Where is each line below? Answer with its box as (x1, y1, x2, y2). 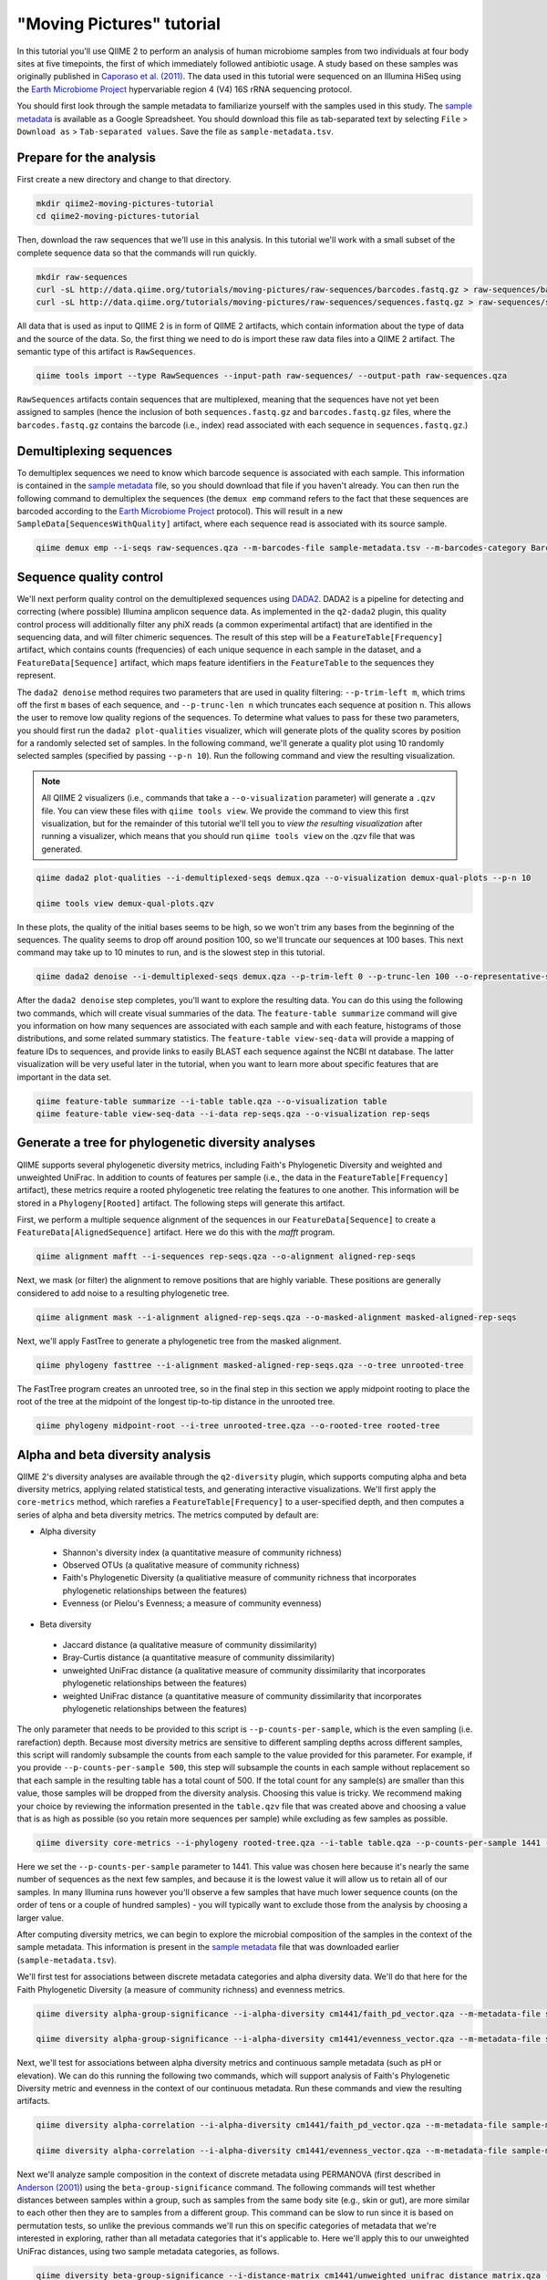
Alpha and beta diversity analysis (16, 1446, 212, 1463)
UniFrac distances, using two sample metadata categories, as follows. (16, 2245, 280, 2256)
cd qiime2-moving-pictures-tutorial (36, 211, 201, 222)
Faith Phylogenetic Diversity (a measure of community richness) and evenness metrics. (16, 1984, 346, 1995)
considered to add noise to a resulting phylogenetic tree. (16, 1287, 230, 1299)
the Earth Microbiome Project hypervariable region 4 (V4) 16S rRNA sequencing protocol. (16, 83, 353, 95)
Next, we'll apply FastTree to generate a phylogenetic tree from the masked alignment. (16, 1335, 342, 1346)
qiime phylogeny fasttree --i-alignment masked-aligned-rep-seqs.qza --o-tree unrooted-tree (36, 1360, 464, 1370)
